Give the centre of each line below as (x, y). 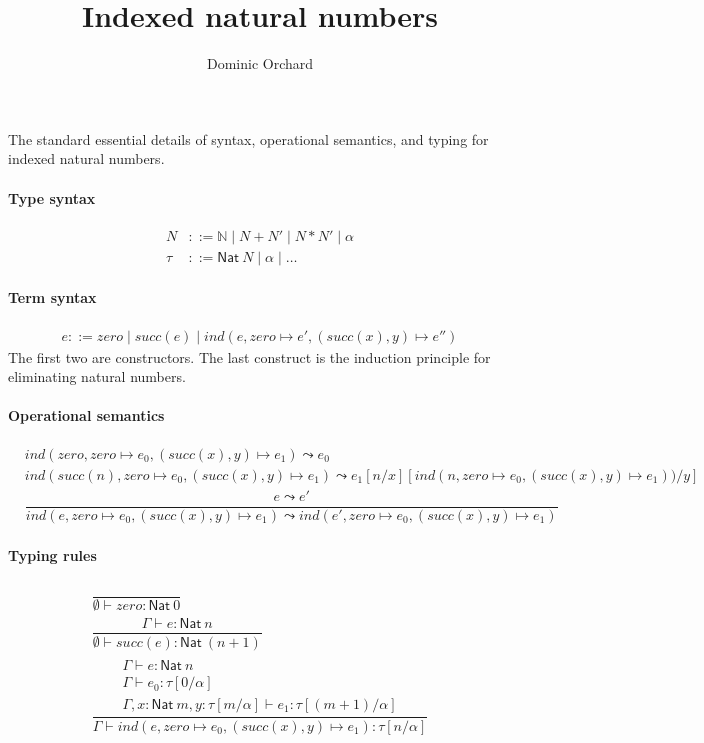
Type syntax (52, 197)
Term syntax (52, 297)
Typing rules (52, 555)
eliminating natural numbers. (97, 376)
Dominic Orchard (260, 63)
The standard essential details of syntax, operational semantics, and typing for (248, 138)
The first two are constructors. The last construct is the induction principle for (249, 356)
